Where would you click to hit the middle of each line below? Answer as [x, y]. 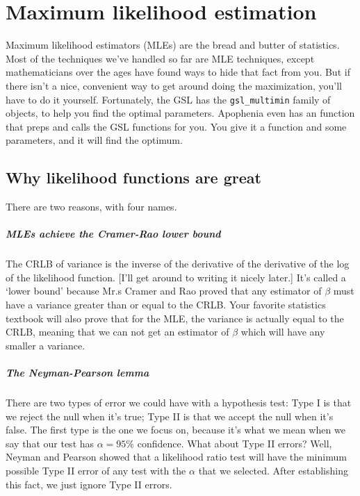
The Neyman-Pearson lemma [77, 373]
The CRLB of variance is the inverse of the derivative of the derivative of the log [178, 264]
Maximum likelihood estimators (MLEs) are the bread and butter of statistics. [173, 45]
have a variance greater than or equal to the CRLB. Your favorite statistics [166, 305]
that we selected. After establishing [273, 470]
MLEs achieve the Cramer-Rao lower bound [113, 234]
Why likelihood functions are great [133, 177]
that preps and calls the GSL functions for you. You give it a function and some [176, 126]
